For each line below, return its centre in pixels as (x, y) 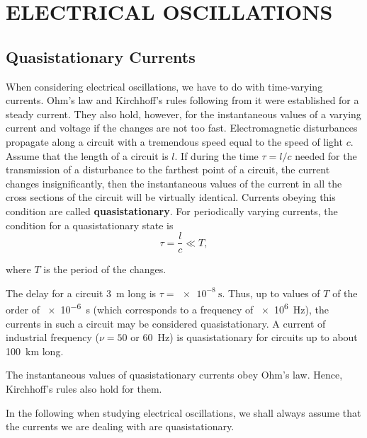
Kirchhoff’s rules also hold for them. (84, 388)
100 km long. (35, 351)
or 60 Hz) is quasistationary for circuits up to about (244, 337)
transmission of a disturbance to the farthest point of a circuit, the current (168, 169)
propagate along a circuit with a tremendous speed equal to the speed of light (174, 141)
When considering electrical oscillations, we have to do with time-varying (164, 86)
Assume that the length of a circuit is (87, 155)
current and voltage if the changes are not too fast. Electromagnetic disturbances (182, 128)
